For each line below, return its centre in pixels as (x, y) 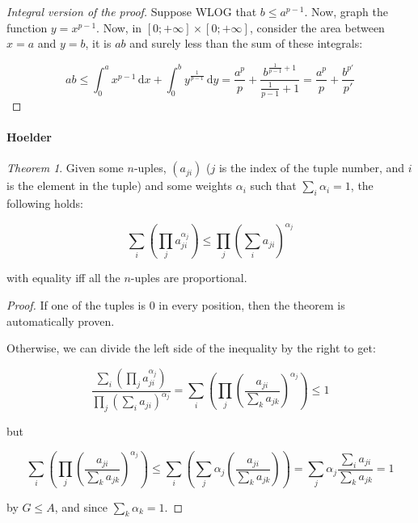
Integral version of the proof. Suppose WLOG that (132, 11)
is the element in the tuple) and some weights (120, 186)
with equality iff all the (63, 278)
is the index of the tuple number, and (312, 168)
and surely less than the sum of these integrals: (246, 43)
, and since (81, 506)
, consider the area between (317, 27)
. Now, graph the (346, 11)
